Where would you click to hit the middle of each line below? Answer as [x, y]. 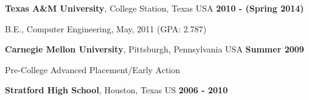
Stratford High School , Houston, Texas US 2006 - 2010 [116, 90]
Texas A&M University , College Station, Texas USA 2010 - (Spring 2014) [154, 8]
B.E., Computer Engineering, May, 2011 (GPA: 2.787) [106, 28]
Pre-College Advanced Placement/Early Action [93, 69]
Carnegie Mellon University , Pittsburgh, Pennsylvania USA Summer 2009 [154, 49]
